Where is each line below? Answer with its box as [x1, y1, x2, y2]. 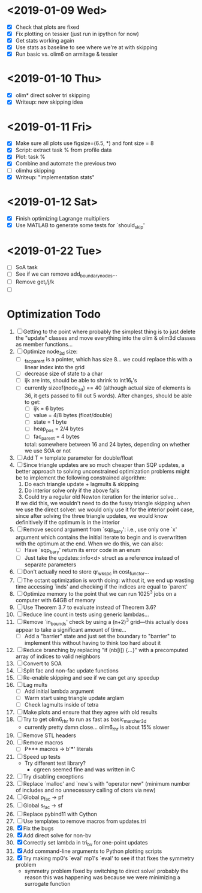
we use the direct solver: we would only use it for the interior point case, [15, 506, 194, 513]
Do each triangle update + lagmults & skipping [24, 481, 139, 488]
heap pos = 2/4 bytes [33, 425, 84, 434]
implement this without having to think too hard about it [24, 639, 161, 646]
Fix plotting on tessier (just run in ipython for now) [15, 31, 140, 37]
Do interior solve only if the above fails [24, 487, 120, 494]
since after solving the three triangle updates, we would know [15, 512, 168, 520]
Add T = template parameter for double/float [23, 454, 134, 461]
